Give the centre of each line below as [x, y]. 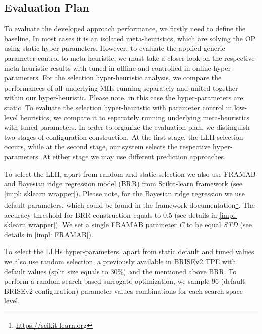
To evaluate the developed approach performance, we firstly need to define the [125, 28]
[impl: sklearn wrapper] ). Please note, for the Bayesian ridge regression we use [124, 193]
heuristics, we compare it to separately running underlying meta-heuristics [135, 117]
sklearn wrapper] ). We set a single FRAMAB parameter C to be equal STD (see [128, 225]
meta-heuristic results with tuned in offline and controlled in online [108, 68]
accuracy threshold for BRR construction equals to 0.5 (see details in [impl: [121, 215]
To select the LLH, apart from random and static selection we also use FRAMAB [130, 173]
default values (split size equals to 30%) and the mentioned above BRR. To [120, 271]
